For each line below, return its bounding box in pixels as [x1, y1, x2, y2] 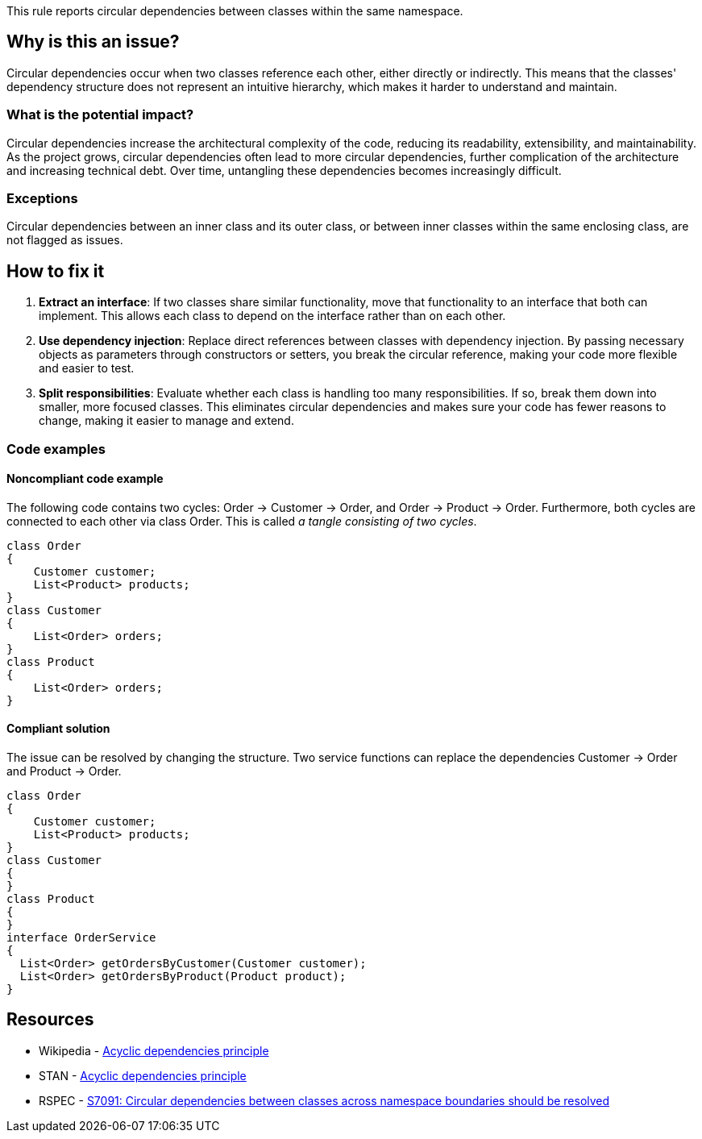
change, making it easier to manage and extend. [39, 414, 294, 428]
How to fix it [6, 260, 105, 281]
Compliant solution [6, 721, 110, 736]
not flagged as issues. [6, 233, 123, 247]
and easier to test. [39, 361, 135, 376]
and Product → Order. [6, 764, 122, 778]
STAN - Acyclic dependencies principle [39, 1068, 247, 1083]
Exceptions [6, 189, 78, 206]
